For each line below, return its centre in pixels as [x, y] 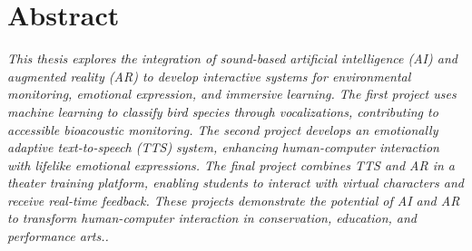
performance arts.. [58, 236]
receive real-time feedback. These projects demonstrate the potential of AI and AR [234, 200]
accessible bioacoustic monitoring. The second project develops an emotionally [223, 129]
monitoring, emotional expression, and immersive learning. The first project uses [232, 94]
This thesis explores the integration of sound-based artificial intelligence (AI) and [232, 58]
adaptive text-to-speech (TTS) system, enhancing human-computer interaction [223, 147]
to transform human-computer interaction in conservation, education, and [212, 218]
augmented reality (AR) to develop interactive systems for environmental [209, 76]
